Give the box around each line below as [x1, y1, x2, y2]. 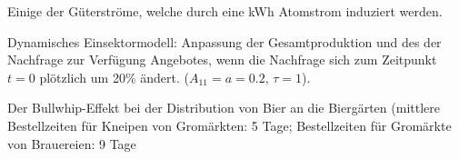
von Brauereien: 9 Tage [7, 134, 136, 153]
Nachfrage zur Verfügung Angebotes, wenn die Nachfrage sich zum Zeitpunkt [7, 50, 437, 69]
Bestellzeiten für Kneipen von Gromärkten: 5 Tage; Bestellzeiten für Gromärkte [7, 115, 452, 134]
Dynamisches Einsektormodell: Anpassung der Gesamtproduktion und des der [7, 32, 442, 51]
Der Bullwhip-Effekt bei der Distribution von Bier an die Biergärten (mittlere [7, 98, 440, 117]
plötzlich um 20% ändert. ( [39, 67, 189, 86]
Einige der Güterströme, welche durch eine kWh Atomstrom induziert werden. [7, 2, 443, 20]
